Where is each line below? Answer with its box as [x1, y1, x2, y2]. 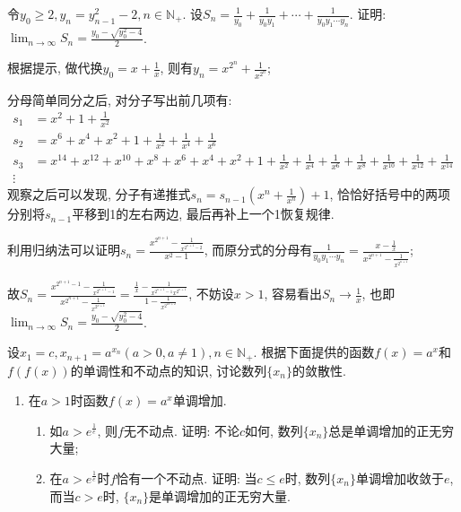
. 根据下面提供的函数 [253, 343, 375, 361]
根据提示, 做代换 [7, 58, 103, 77]
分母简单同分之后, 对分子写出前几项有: [7, 90, 232, 108]
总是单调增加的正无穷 [328, 421, 455, 439]
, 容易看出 [264, 284, 322, 303]
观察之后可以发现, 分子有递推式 [7, 185, 191, 204]
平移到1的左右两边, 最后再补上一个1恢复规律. [72, 204, 335, 223]
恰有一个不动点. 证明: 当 [116, 468, 257, 487]
